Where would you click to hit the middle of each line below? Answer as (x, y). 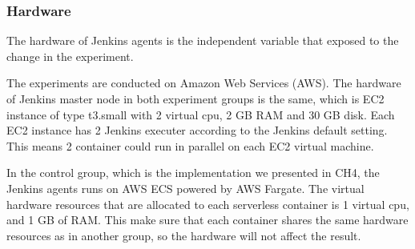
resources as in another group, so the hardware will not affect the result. (184, 235)
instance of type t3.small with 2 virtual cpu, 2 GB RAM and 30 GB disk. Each (201, 114)
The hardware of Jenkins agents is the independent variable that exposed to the (203, 40)
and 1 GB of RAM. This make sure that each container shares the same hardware (207, 220)
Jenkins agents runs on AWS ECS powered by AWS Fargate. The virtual (185, 188)
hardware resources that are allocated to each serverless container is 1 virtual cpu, (208, 204)
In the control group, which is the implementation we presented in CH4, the (193, 173)
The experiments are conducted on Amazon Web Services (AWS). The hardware (204, 83)
